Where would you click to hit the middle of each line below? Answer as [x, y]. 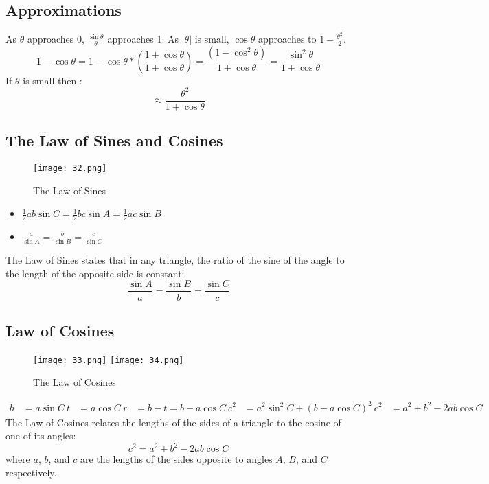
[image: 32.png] [70, 168]
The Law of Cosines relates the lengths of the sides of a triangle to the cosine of [173, 422]
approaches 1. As [143, 39]
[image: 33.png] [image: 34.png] [109, 360]
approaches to [287, 39]
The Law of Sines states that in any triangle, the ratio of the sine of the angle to [175, 260]
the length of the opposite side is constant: [95, 273]
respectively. [31, 472]
